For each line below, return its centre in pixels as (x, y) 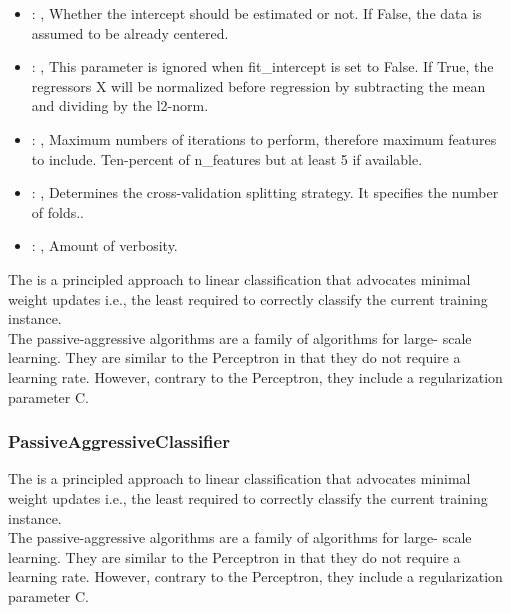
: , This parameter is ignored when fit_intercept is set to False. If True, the (262, 66)
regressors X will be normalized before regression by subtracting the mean (258, 85)
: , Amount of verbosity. (104, 245)
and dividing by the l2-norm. (120, 105)
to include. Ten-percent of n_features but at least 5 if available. (227, 158)
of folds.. (58, 211)
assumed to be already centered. (130, 32)
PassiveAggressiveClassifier (119, 441)
